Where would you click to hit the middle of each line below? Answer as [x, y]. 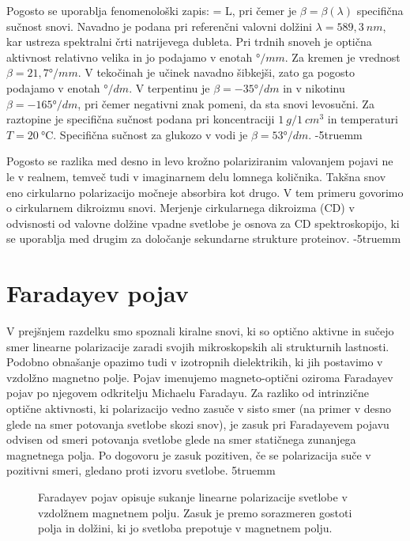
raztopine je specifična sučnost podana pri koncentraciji [141, 119]
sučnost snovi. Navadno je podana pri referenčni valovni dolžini [159, 26]
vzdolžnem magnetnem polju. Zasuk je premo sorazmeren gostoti [195, 512]
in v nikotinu [314, 87]
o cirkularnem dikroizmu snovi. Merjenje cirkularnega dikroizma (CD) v [181, 208]
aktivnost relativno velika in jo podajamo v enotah [130, 57]
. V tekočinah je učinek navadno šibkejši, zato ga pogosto [216, 72]
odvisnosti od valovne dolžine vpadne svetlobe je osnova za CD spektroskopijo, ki [203, 223]
